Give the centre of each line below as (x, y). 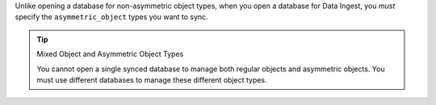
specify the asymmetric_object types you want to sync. (112, 17)
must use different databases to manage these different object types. (152, 79)
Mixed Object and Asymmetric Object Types (110, 54)
